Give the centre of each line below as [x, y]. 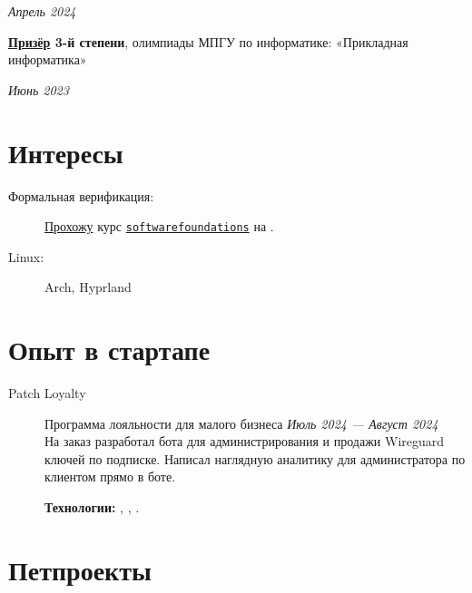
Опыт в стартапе [109, 350]
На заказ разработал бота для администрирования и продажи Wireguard [245, 441]
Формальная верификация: [81, 195]
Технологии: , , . [92, 507]
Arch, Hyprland [88, 287]
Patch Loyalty [47, 393]
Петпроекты [80, 569]
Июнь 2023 [39, 89]
